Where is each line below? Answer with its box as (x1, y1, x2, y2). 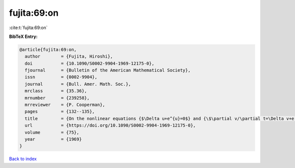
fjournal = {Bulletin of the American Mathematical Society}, (25, 67, 191, 73)
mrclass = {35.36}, (25, 88, 87, 94)
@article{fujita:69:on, (19, 47, 77, 52)
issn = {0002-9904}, (25, 74, 98, 80)
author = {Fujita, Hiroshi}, (25, 54, 113, 59)
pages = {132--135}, (25, 109, 95, 114)
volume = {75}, (25, 130, 80, 135)
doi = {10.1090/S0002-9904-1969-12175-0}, (25, 61, 154, 66)
